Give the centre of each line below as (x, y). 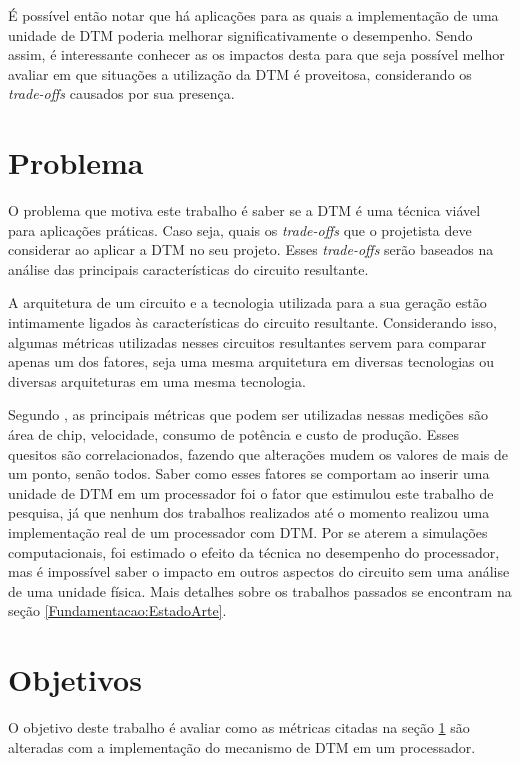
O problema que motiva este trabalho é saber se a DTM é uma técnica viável (244, 210)
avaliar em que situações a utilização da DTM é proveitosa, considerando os (240, 73)
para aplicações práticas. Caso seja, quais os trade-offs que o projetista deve (240, 229)
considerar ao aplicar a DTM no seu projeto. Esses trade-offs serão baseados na (251, 249)
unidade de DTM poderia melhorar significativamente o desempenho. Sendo (240, 34)
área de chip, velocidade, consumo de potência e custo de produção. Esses (233, 434)
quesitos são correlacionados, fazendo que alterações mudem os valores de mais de (258, 453)
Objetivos (75, 679)
